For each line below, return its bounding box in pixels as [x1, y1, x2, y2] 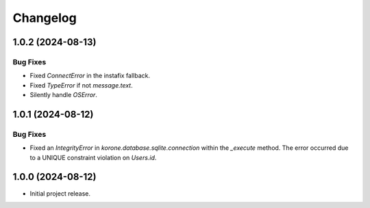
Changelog [12, 10, 77, 25]
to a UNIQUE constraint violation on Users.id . [29, 153, 157, 161]
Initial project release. [29, 189, 90, 198]
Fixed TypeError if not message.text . [29, 81, 133, 89]
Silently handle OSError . [29, 91, 97, 99]
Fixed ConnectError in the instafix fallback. [29, 72, 151, 80]
